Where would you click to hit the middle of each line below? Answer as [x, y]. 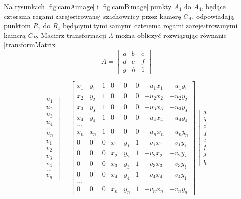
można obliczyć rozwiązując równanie [171, 35]
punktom [17, 26]
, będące [213, 6]
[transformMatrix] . [32, 45]
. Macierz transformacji [71, 35]
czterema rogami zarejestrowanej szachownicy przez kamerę [93, 16]
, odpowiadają [213, 16]
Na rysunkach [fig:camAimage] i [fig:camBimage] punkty [88, 6]
